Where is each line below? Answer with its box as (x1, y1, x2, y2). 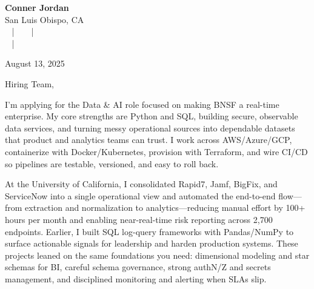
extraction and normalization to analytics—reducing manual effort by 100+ (25, 201, 306, 214)
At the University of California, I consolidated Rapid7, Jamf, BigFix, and (5, 178, 278, 190)
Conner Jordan (5, 1, 69, 13)
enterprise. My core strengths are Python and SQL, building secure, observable (5, 110, 298, 122)
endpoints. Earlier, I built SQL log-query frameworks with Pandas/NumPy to (5, 225, 294, 238)
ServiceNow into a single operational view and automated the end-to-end (5, 189, 276, 202)
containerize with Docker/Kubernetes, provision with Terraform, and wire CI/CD (5, 145, 308, 158)
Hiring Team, (5, 77, 54, 90)
